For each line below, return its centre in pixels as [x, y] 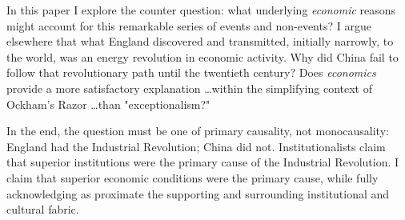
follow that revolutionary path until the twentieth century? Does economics [191, 72]
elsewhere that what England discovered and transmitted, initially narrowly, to [200, 41]
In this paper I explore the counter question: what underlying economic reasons [201, 10]
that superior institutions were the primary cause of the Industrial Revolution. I [203, 162]
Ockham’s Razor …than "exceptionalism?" [108, 104]
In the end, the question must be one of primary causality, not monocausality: [198, 131]
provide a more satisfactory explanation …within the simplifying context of [189, 88]
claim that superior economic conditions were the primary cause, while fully [192, 177]
